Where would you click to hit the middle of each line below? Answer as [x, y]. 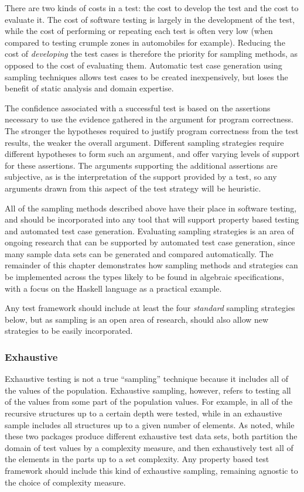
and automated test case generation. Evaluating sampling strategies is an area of [149, 230]
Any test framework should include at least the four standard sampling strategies [150, 308]
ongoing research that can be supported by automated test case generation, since [150, 242]
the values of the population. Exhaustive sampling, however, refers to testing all [148, 390]
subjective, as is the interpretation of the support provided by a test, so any [141, 177]
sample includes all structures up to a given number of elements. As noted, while [150, 424]
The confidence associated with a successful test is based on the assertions [138, 107]
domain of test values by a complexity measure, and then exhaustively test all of [149, 447]
